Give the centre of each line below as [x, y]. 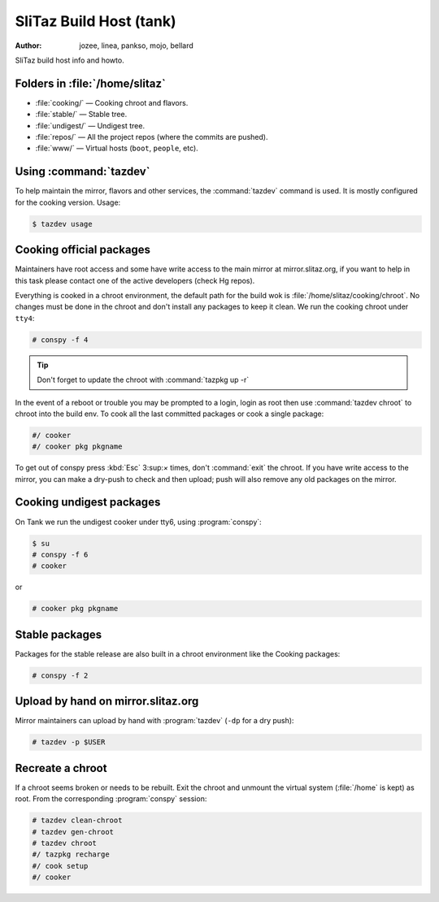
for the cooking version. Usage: [68, 202]
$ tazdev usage [62, 224]
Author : [28, 46]
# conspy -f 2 [60, 675]
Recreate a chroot [61, 768]
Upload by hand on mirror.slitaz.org [107, 702]
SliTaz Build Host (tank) [96, 21]
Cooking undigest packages [88, 503]
